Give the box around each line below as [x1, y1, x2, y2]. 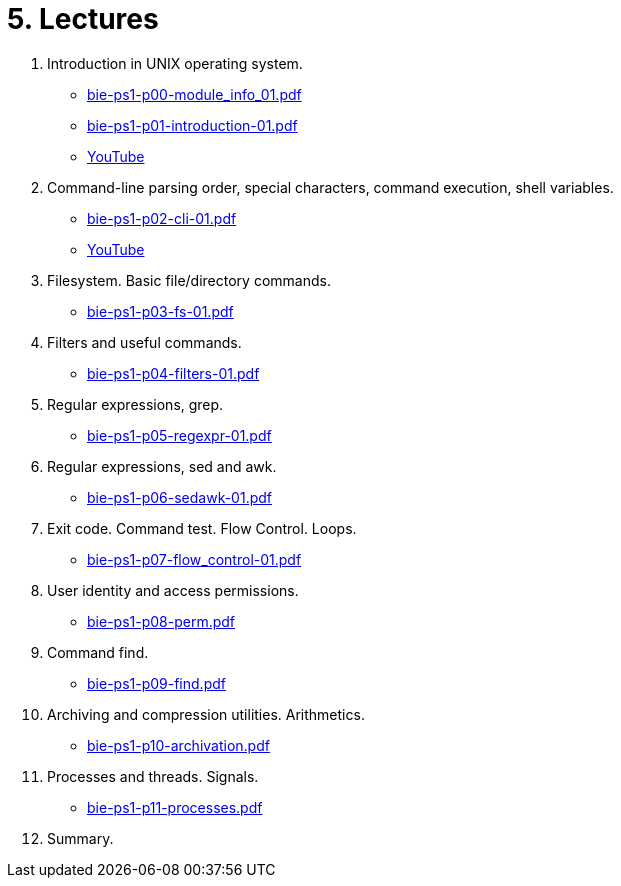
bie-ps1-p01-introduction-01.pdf [87, 116, 298, 134]
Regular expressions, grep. [47, 395, 224, 413]
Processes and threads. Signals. [47, 767, 259, 785]
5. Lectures [7, 2, 159, 36]
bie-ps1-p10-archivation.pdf [87, 736, 270, 754]
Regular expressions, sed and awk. [47, 457, 277, 475]
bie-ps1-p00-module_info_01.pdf [87, 85, 302, 103]
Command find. [47, 643, 149, 661]
